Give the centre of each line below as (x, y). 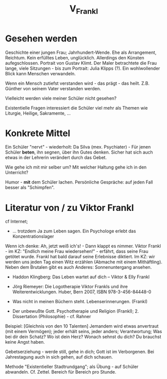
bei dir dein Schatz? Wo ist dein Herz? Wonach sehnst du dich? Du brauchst (83, 337)
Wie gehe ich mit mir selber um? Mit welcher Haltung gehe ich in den (76, 167)
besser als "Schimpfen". (30, 188)
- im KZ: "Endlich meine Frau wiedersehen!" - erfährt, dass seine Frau (77, 251)
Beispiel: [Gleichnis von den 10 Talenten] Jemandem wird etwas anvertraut (82, 326)
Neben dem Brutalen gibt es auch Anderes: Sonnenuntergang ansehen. (79, 267)
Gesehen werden (41, 38)
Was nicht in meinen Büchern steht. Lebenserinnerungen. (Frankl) (80, 302)
